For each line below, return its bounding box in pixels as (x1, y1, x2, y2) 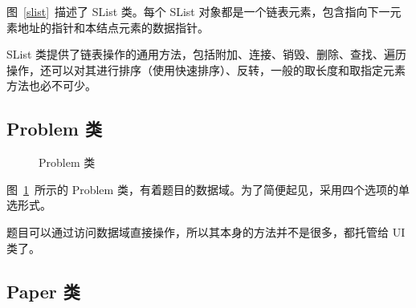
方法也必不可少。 (6, 77, 96, 94)
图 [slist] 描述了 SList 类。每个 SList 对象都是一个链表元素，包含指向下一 (6, 3, 390, 19)
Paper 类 (6, 278, 80, 303)
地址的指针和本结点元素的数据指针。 (17, 18, 209, 35)
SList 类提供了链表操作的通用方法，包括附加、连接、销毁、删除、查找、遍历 (6, 46, 407, 63)
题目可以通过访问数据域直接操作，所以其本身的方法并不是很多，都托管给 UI (6, 223, 406, 240)
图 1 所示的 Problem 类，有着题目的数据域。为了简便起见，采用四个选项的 (6, 180, 398, 197)
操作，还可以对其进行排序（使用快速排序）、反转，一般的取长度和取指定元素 (6, 61, 406, 78)
